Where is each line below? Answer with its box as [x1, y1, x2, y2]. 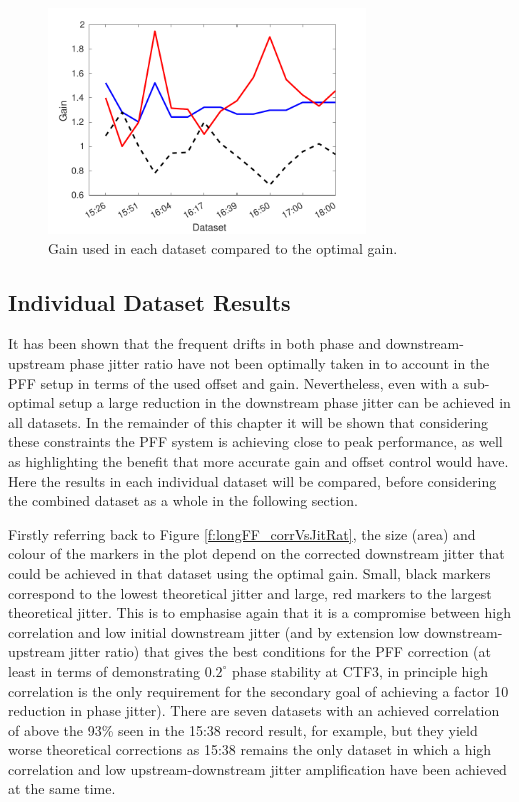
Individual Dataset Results [8, 286, 291, 317]
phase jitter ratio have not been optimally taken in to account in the [69, 353, 490, 373]
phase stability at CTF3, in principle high [232, 660, 489, 681]
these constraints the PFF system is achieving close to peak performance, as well [8, 431, 503, 452]
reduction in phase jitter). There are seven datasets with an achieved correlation [8, 700, 500, 721]
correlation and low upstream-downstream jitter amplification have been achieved [8, 758, 507, 779]
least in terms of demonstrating [8, 660, 201, 681]
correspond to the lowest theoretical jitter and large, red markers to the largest [8, 582, 492, 603]
